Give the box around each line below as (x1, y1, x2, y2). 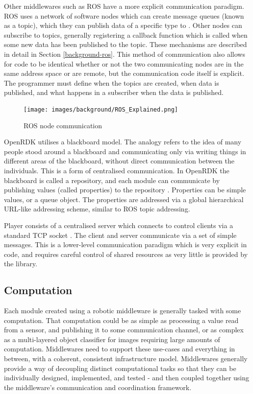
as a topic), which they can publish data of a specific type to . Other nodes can (4, 20, 242, 30)
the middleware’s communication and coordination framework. (4, 382, 192, 392)
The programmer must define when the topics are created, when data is (4, 77, 219, 88)
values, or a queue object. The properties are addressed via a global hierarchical (4, 194, 244, 204)
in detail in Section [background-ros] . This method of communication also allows (4, 48, 245, 59)
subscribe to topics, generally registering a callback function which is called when (4, 29, 248, 40)
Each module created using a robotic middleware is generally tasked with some (4, 305, 241, 316)
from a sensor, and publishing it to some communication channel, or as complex (4, 324, 244, 335)
